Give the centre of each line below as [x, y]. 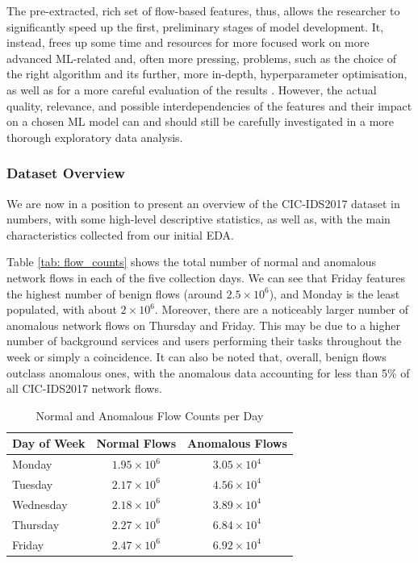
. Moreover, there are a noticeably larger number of [281, 309]
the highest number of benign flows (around [115, 293]
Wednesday [40, 504]
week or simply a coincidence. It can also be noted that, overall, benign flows [196, 356]
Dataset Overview [66, 173]
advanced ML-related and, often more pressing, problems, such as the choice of [201, 58]
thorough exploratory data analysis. [95, 137]
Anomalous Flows [237, 443]
